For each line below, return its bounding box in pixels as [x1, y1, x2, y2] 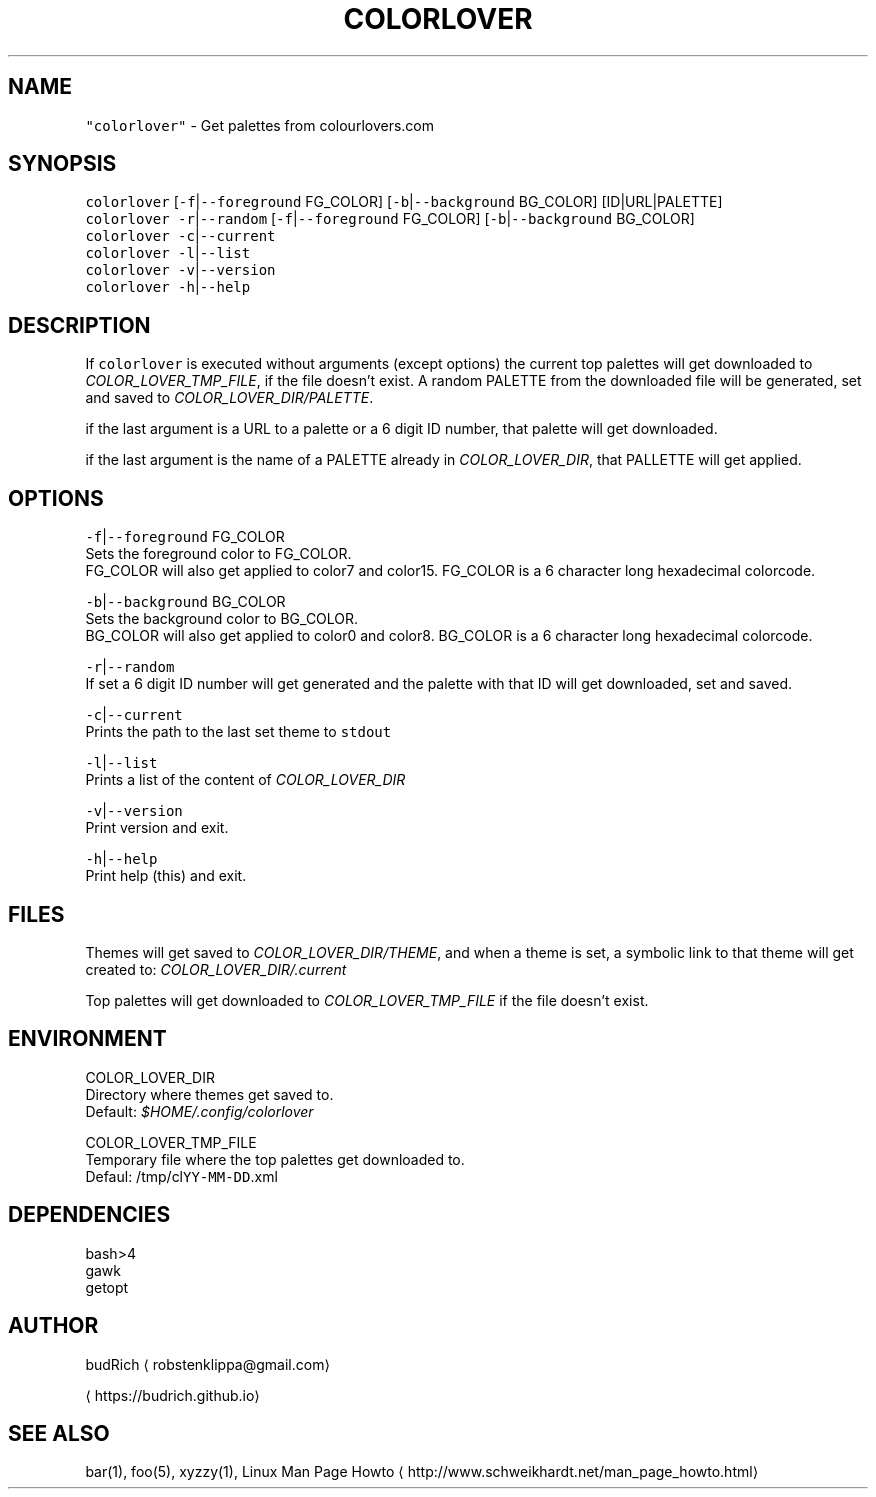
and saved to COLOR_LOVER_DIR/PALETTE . [85, 389, 374, 407]
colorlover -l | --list [85, 244, 251, 262]
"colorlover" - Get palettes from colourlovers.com [85, 116, 435, 134]
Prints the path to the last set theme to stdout [85, 723, 392, 741]
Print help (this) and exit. [85, 867, 247, 885]
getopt [85, 1278, 129, 1296]
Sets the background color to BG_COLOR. [85, 610, 359, 628]
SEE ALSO [8, 1420, 110, 1446]
